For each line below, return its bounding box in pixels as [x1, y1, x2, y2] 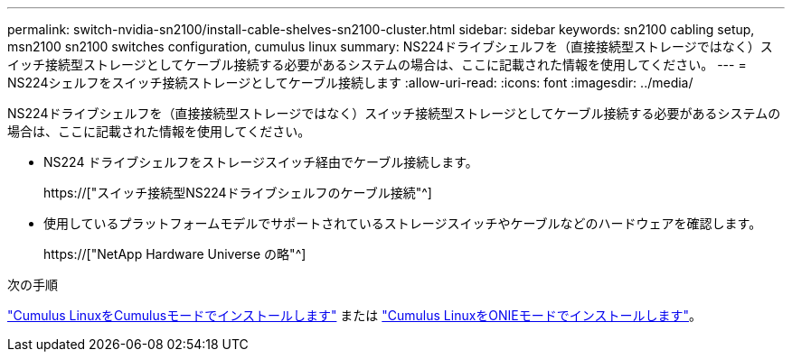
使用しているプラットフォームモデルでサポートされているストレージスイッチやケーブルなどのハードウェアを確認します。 [43, 216, 762, 231]
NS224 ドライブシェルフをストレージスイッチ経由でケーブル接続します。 [43, 154, 478, 170]
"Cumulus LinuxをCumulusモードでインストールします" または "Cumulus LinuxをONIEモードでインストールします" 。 [7, 308, 702, 323]
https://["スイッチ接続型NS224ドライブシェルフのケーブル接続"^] [43, 185, 432, 200]
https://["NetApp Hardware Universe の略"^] [43, 246, 306, 262]
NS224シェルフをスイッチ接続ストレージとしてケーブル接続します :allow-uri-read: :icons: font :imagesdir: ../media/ [7, 75, 693, 90]
